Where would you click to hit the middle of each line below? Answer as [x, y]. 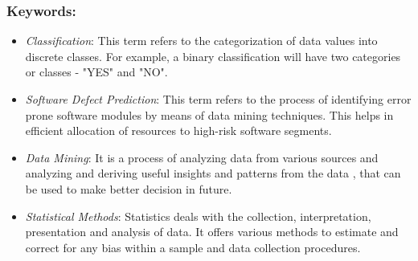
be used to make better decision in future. [129, 188]
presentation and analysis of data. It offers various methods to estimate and [212, 232]
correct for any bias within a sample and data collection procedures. [193, 247]
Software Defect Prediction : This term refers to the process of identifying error [218, 99]
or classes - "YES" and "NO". [96, 72]
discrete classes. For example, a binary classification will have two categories [213, 56]
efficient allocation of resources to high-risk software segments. [178, 130]
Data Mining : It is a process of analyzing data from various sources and [202, 157]
